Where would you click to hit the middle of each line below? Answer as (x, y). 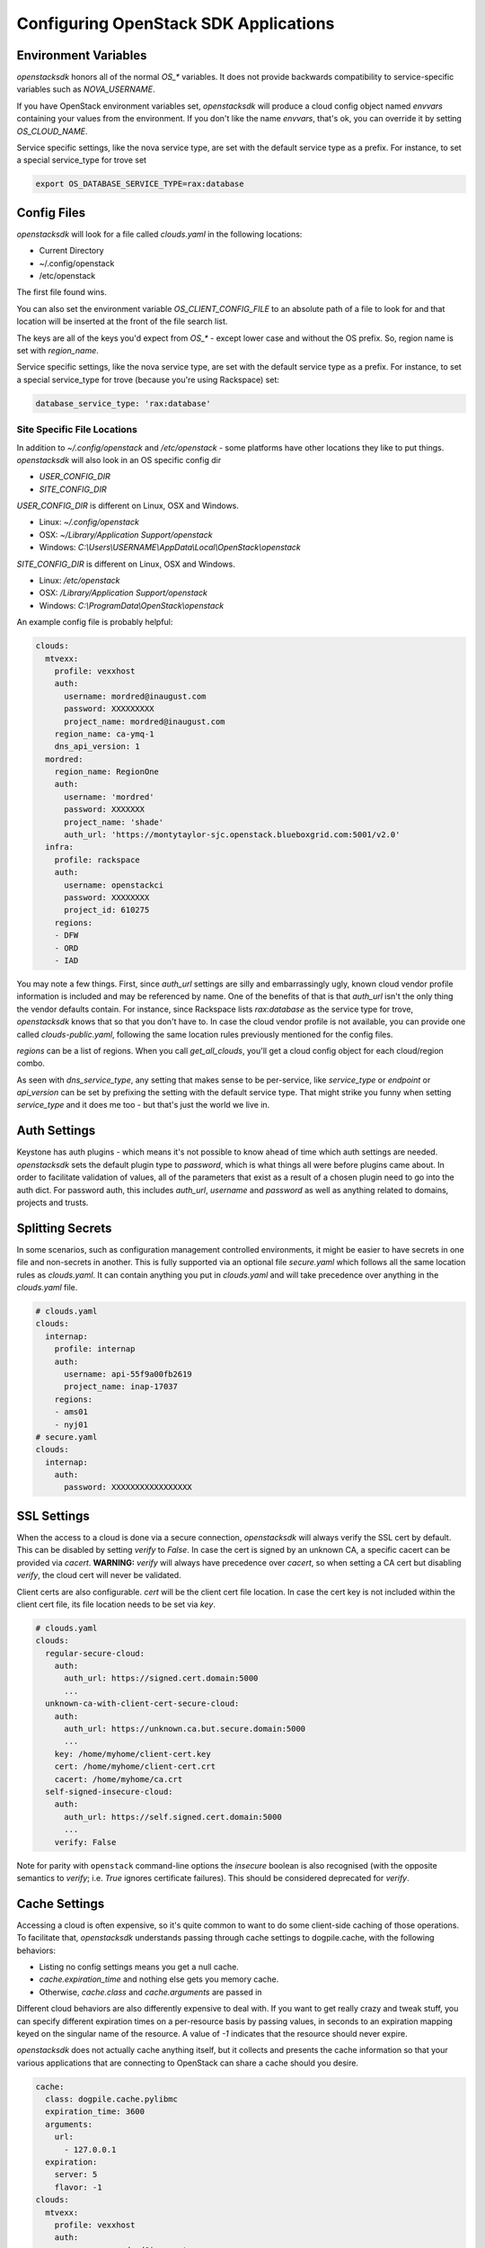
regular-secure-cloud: (95, 1653)
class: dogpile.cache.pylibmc (112, 2099)
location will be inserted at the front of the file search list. (122, 321)
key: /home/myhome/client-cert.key (132, 1754)
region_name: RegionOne (106, 772)
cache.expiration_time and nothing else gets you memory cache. (159, 1979)
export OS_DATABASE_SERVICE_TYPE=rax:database (140, 184)
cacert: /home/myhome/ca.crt (119, 1779)
